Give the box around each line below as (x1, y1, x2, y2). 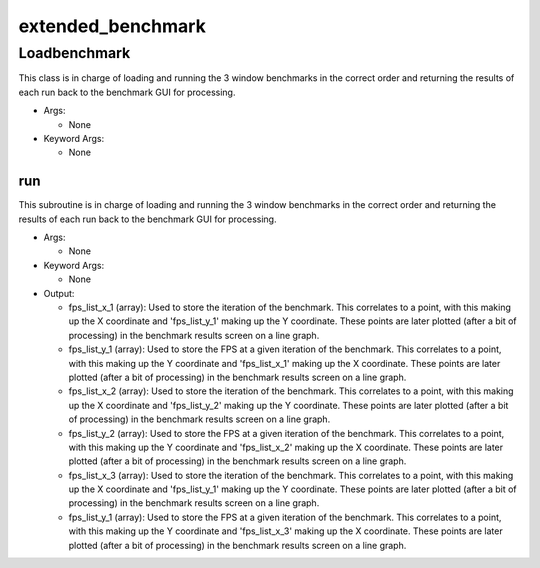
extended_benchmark (18, 15, 207, 37)
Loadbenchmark (18, 44, 131, 62)
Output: (43, 287, 75, 299)
